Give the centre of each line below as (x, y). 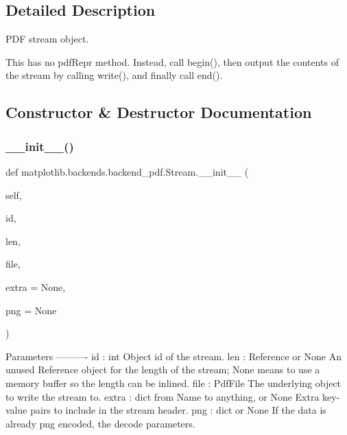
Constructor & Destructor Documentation (159, 112)
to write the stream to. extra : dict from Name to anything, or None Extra (163, 396)
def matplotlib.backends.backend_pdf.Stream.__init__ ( (127, 171)
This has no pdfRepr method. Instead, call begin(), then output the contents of (172, 61)
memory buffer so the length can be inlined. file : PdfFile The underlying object (173, 383)
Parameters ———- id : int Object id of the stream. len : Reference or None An (173, 356)
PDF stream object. (47, 39)
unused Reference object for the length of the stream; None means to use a (163, 369)
